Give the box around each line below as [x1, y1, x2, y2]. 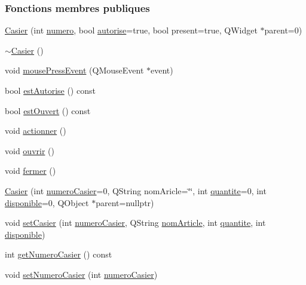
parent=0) [264, 24, 302, 36]
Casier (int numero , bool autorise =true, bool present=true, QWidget [5, 24, 258, 36]
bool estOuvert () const [5, 104, 91, 117]
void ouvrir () [5, 144, 54, 157]
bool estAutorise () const [5, 84, 96, 96]
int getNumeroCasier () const [5, 248, 112, 261]
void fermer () [5, 164, 56, 177]
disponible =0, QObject [5, 196, 89, 209]
